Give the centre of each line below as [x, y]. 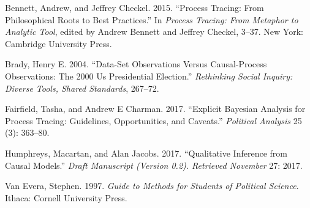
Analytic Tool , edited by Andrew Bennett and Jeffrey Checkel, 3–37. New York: [154, 32]
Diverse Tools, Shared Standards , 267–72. [82, 88]
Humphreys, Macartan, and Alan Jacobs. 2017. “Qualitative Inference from [146, 153]
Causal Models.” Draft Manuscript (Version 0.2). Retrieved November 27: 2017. [154, 165]
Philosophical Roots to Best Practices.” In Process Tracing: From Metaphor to [152, 19]
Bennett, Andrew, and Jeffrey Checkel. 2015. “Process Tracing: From [134, 7]
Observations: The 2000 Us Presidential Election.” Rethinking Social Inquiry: [149, 76]
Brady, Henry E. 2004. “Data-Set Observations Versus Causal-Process [136, 64]
